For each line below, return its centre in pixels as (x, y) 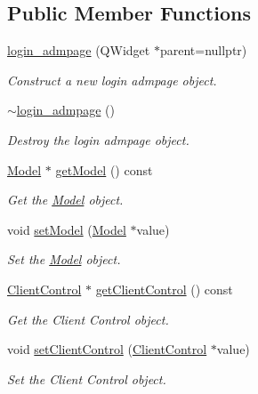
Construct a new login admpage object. (112, 80)
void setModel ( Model (67, 229)
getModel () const (104, 169)
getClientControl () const (164, 289)
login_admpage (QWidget (79, 50)
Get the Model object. (65, 200)
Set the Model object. (64, 259)
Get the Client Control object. (88, 319)
